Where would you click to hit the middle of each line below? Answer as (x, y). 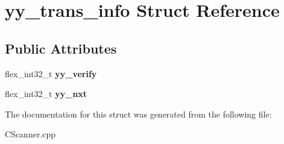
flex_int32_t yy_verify (51, 73)
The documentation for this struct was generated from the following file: (138, 114)
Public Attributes (61, 48)
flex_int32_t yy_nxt (46, 94)
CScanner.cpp (30, 134)
